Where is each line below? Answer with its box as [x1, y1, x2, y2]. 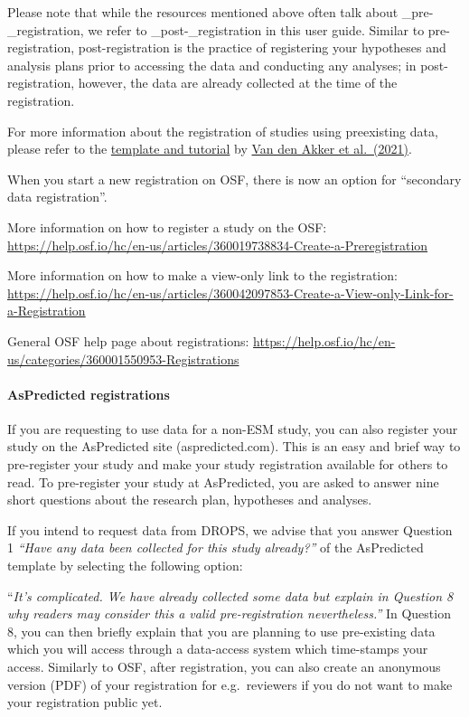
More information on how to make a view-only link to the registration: [7, 266, 398, 285]
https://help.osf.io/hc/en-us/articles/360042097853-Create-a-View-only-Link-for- [7, 283, 454, 302]
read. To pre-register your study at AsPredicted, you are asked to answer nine [7, 472, 439, 491]
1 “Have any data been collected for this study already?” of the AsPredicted [7, 538, 424, 557]
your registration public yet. [7, 693, 163, 712]
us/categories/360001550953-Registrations [7, 349, 239, 368]
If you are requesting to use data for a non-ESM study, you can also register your [7, 419, 458, 438]
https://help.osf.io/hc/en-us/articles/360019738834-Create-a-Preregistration [7, 235, 428, 254]
